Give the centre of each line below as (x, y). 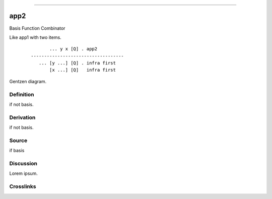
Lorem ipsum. (23, 173)
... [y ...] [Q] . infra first (77, 63)
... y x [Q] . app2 (74, 49)
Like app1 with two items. (35, 37)
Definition (22, 94)
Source (18, 140)
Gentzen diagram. (28, 81)
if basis (17, 151)
